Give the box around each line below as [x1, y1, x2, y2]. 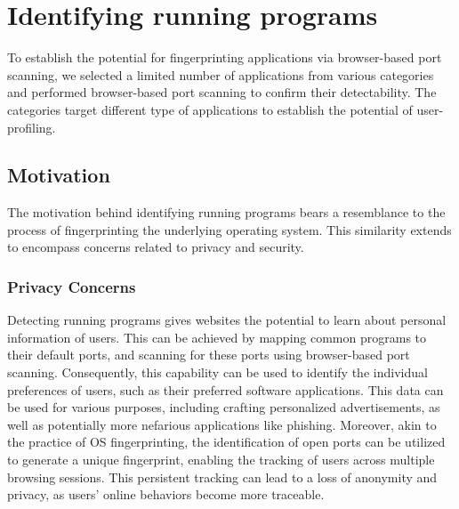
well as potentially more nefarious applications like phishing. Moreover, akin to [7, 415, 437, 433]
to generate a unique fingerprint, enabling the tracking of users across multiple [7, 450, 435, 469]
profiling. [7, 117, 56, 136]
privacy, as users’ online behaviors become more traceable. [7, 485, 325, 504]
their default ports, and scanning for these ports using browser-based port [7, 345, 410, 364]
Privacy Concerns [7, 276, 136, 297]
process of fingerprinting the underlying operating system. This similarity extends [7, 220, 452, 238]
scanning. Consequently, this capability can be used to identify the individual [7, 363, 428, 382]
